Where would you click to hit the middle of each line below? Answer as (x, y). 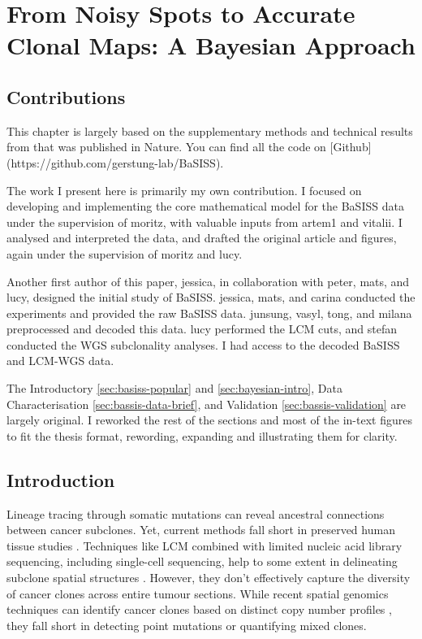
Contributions (66, 96)
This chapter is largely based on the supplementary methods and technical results (210, 130)
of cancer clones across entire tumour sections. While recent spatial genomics (198, 593)
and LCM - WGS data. (60, 361)
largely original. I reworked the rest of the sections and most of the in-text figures (209, 420)
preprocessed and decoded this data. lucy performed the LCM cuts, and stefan (202, 329)
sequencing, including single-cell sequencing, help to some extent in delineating (202, 561)
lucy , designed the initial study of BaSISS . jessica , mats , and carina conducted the (211, 297)
